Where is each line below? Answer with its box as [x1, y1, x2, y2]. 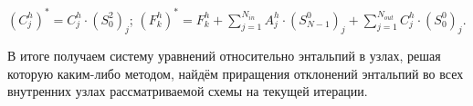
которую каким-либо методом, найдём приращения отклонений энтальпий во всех [7, 63, 464, 82]
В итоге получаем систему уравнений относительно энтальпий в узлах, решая [7, 46, 441, 65]
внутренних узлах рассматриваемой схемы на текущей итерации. [7, 82, 368, 101]
